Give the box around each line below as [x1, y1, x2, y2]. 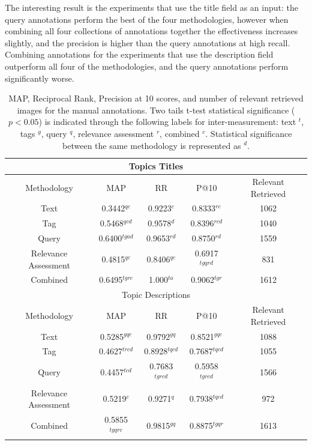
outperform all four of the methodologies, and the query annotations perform [5, 59, 289, 72]
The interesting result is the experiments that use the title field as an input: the [5, 1, 299, 13]
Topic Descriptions [122, 288, 190, 301]
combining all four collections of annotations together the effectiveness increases [5, 25, 298, 37]
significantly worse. [5, 71, 74, 84]
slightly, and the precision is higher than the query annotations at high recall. [5, 36, 290, 49]
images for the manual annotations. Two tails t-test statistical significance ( [17, 103, 295, 116]
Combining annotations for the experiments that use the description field [5, 48, 274, 61]
